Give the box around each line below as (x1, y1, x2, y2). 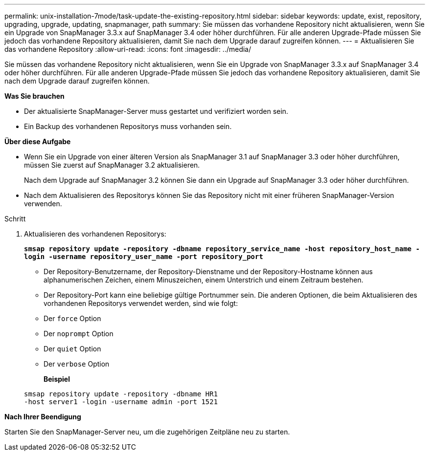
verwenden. (24, 199, 62, 208)
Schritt (4, 215, 26, 223)
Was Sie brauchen (4, 92, 65, 100)
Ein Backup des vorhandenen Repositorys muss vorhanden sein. (24, 122, 232, 130)
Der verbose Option (44, 360, 110, 368)
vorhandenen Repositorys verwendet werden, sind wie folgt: (44, 299, 238, 307)
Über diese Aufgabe (4, 137, 71, 146)
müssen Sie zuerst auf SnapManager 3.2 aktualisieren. (24, 161, 200, 169)
